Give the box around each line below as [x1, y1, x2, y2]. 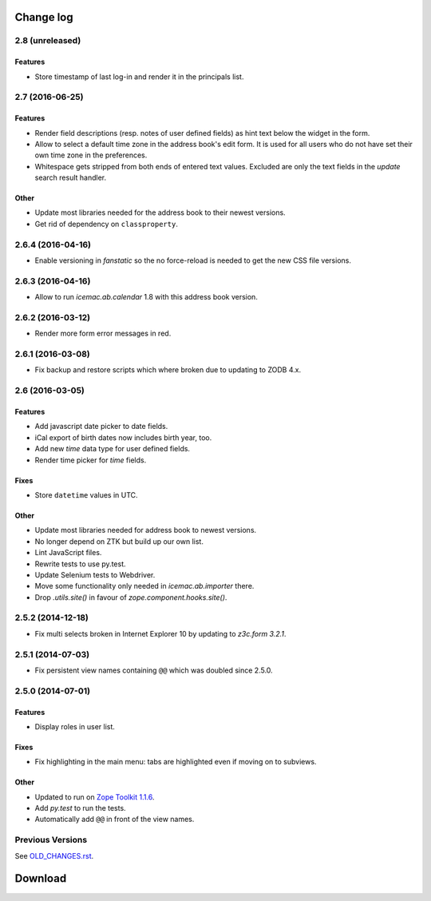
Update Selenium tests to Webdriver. [34, 570, 156, 579]
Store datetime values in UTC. [34, 490, 139, 499]
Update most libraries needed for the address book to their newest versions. [34, 208, 287, 217]
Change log [14, 10, 73, 24]
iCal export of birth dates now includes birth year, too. [34, 432, 212, 443]
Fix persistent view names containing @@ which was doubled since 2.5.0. [34, 665, 273, 675]
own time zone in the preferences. [34, 150, 148, 160]
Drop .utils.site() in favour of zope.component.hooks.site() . [34, 592, 227, 602]
